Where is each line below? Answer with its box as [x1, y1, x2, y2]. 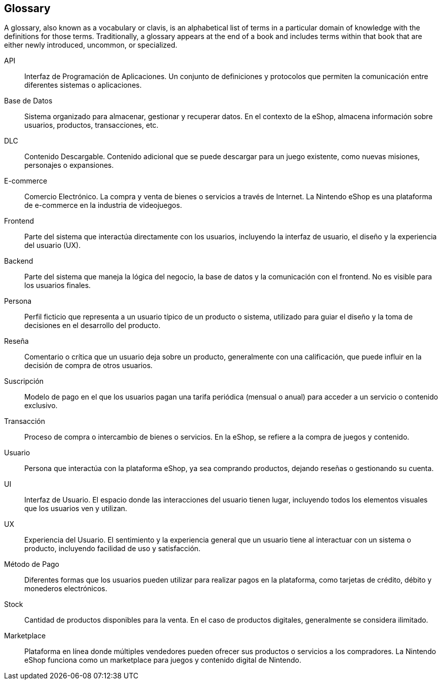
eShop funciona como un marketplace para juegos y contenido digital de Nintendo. [24, 656, 301, 665]
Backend [4, 257, 33, 266]
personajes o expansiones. [24, 161, 114, 170]
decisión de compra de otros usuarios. [24, 361, 153, 370]
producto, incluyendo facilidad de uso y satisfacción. [24, 544, 200, 553]
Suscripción [4, 377, 44, 386]
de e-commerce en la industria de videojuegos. [24, 201, 182, 210]
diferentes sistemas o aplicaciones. [24, 81, 142, 90]
